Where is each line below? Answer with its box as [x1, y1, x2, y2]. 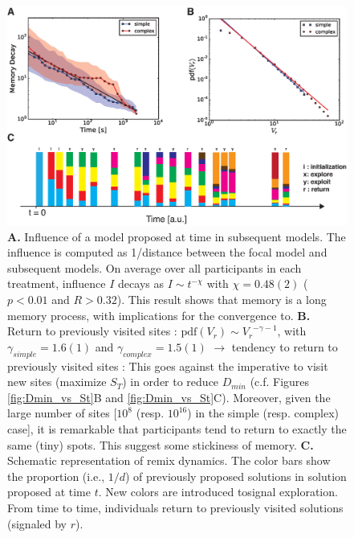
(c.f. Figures [250, 373, 310, 390]
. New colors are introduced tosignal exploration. [98, 483, 338, 500]
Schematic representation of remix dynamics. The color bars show [7, 452, 331, 469]
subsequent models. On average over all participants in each [7, 259, 302, 276]
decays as [118, 275, 164, 292]
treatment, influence [7, 275, 106, 292]
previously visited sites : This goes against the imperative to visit [7, 357, 328, 374]
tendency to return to [231, 338, 338, 355]
